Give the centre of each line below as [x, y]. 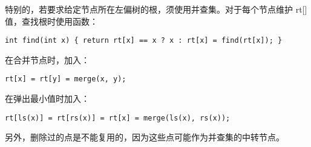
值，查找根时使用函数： [51, 21]
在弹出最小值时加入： [47, 99]
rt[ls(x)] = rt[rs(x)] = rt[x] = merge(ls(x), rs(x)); [118, 118]
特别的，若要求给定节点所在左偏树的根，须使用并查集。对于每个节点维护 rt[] [156, 9]
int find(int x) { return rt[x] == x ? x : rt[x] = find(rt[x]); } [144, 41]
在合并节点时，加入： [47, 59]
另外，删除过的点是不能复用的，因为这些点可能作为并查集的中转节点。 [145, 137]
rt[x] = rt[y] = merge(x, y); [66, 79]
